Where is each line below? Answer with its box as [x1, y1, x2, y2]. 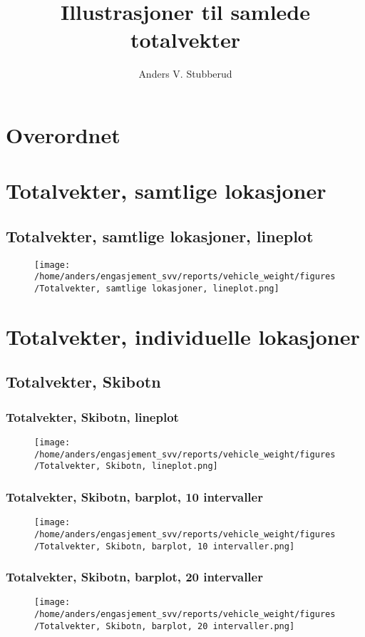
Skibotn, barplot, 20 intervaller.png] [106, 621, 295, 631]
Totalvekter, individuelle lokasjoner [6, 321, 360, 351]
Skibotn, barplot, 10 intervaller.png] [106, 541, 295, 551]
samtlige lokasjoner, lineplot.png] [106, 283, 279, 294]
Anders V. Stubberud [138, 66, 232, 81]
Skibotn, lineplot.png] [106, 461, 218, 472]
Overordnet [6, 120, 120, 149]
